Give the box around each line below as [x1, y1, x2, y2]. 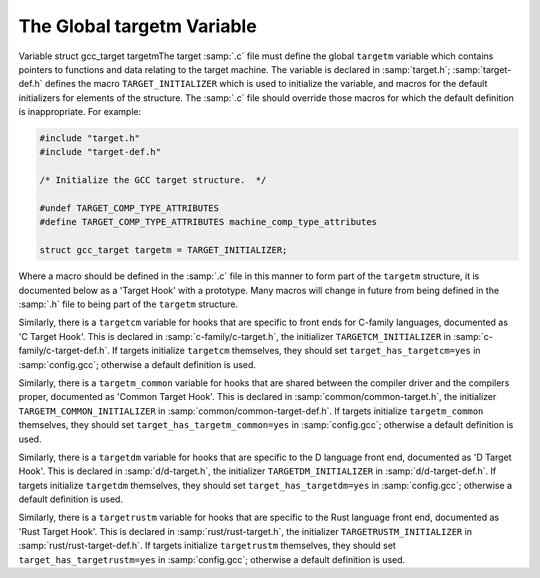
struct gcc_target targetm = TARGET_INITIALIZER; [39, 245, 288, 256]
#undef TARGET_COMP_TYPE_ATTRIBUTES [39, 203, 220, 214]
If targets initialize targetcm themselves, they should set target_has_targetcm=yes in [111, 345, 481, 357]
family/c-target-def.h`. [18, 345, 110, 357]
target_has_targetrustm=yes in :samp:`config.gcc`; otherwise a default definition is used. [18, 553, 406, 565]
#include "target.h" [39, 133, 140, 144]
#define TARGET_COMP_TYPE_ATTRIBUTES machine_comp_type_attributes [39, 216, 378, 228]
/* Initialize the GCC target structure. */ [39, 175, 267, 186]
